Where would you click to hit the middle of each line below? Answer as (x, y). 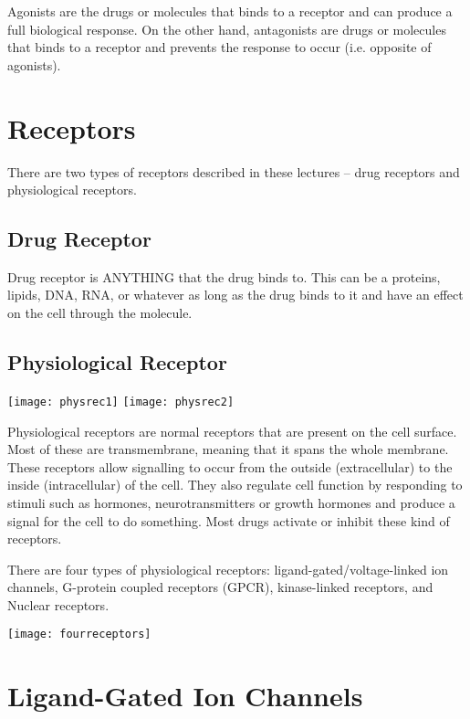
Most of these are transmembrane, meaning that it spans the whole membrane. (228, 449)
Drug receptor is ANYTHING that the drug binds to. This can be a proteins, (224, 276)
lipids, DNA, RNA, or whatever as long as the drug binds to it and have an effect (235, 295)
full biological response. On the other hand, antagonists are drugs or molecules (227, 29)
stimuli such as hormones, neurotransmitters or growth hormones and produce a (231, 502)
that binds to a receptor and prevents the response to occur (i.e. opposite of (219, 47)
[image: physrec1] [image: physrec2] (121, 402)
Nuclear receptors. (58, 604)
